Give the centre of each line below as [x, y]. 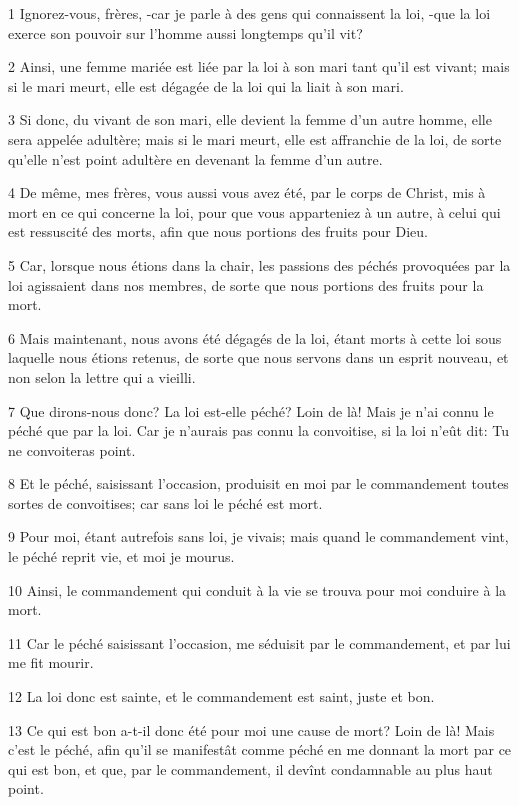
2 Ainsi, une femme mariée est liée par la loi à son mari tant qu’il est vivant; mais [259, 66]
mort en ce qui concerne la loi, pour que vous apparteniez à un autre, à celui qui [254, 211]
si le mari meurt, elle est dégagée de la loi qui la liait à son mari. [206, 85]
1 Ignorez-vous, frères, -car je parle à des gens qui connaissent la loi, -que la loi [249, 13]
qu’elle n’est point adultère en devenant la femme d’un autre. [195, 158]
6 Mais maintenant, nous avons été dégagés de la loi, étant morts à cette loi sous [255, 337]
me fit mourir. [51, 662]
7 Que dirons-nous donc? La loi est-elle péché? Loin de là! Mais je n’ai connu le [251, 410]
